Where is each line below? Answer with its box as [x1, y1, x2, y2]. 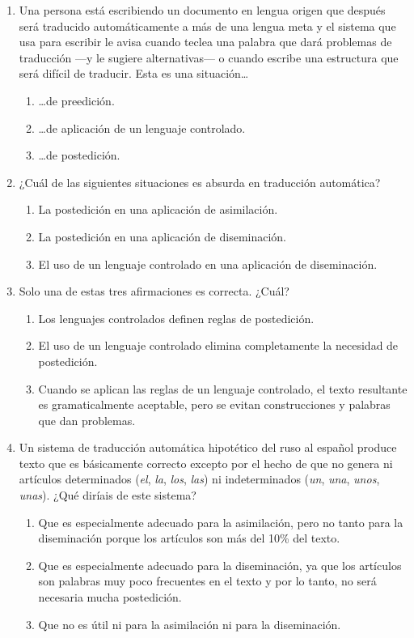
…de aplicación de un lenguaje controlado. [38, 119, 246, 136]
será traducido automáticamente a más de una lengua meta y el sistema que [19, 17, 396, 34]
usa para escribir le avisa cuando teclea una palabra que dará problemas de [19, 33, 392, 50]
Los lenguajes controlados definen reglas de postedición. [38, 309, 315, 326]
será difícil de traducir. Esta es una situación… [19, 65, 249, 82]
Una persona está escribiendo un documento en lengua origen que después [19, 2, 386, 18]
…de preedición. [38, 91, 115, 108]
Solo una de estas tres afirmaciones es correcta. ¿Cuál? [19, 283, 289, 300]
